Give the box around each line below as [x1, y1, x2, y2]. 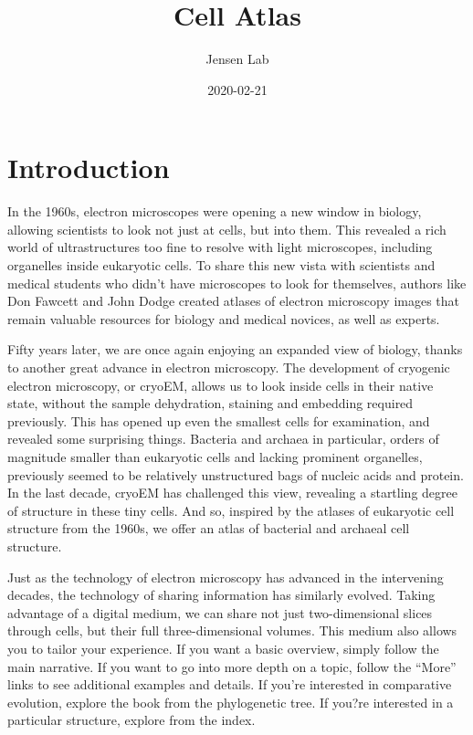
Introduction [7, 149, 170, 186]
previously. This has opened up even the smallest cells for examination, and [7, 411, 430, 430]
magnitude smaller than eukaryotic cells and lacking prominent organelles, [7, 446, 423, 466]
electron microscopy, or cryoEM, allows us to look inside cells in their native [7, 375, 434, 394]
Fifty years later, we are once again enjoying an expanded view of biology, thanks [7, 340, 463, 359]
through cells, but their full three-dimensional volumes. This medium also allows [7, 621, 457, 640]
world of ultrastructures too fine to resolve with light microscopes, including [7, 237, 433, 257]
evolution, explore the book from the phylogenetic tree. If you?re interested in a [7, 692, 454, 711]
